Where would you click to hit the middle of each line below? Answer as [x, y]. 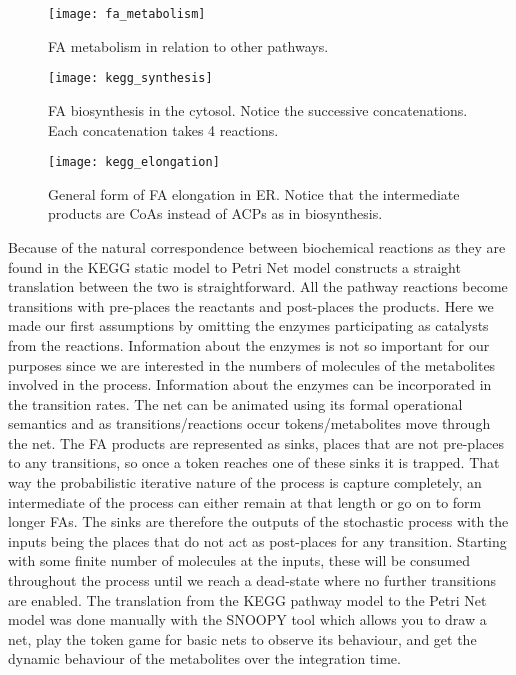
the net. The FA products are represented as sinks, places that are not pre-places [256, 442]
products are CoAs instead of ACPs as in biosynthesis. [215, 213]
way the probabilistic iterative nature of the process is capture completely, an [245, 482]
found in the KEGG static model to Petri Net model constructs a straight [234, 266]
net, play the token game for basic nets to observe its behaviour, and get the [242, 638]
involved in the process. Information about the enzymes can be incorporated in [250, 384]
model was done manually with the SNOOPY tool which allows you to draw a [247, 619]
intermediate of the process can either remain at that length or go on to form [245, 501]
